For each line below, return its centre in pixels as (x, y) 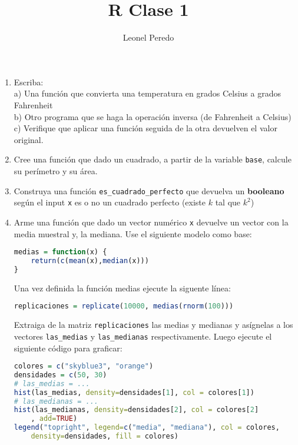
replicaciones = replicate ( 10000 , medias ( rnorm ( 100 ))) (124, 306)
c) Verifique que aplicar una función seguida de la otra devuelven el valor (145, 128)
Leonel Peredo (148, 37)
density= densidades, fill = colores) (105, 436)
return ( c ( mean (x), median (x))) (90, 260)
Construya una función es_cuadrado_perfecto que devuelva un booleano (149, 190)
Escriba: (29, 82)
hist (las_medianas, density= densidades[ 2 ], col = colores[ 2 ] (136, 410)
